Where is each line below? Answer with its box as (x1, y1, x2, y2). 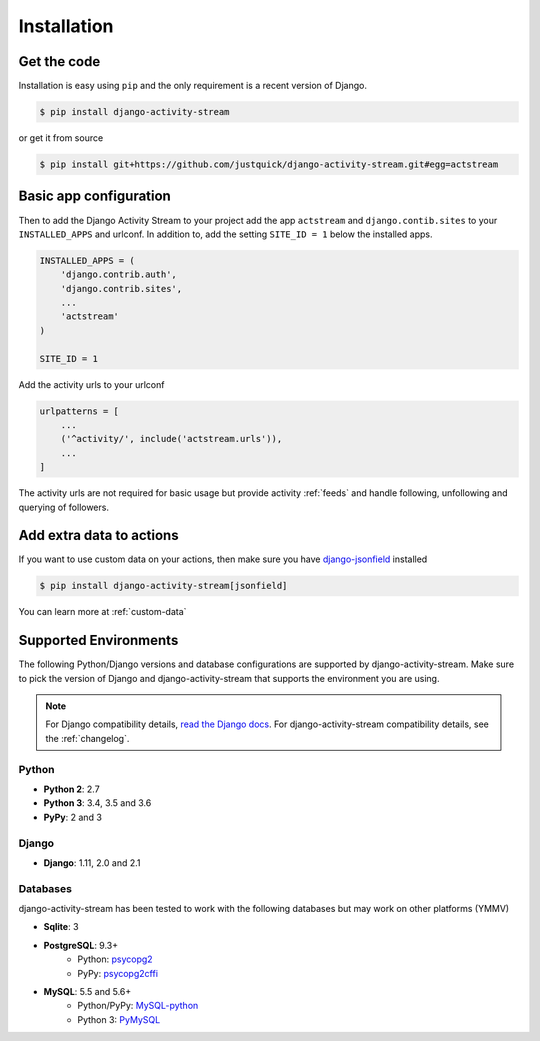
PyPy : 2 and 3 (43, 811, 102, 823)
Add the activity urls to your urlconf (18, 378, 165, 390)
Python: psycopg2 (77, 953, 154, 965)
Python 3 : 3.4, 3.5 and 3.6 (43, 797, 152, 809)
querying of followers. (18, 501, 110, 513)
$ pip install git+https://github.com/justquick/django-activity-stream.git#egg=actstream (39, 159, 499, 170)
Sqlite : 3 (43, 921, 79, 933)
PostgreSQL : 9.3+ (43, 939, 119, 951)
